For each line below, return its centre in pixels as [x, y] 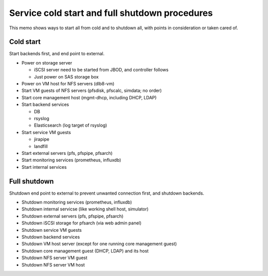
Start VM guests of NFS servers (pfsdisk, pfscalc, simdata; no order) [92, 91]
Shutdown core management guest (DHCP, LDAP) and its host [85, 251]
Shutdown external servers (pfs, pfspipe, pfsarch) [72, 216]
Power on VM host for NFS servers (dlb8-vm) [68, 84]
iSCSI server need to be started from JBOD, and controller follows [101, 70]
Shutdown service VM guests [52, 230]
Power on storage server [47, 63]
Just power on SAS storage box [66, 76]
